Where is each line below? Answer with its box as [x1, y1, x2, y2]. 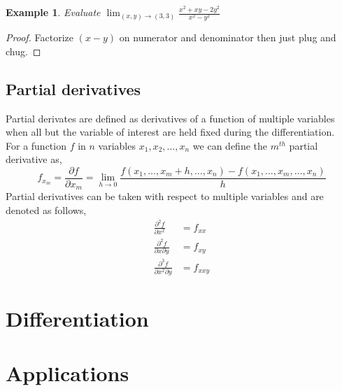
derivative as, [6, 152, 62, 166]
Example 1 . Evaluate [6, 5, 101, 19]
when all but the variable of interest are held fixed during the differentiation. [6, 125, 335, 139]
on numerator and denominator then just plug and [119, 30, 336, 45]
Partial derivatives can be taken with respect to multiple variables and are [6, 189, 324, 204]
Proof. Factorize [6, 30, 74, 45]
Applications [6, 359, 129, 388]
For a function [6, 138, 66, 152]
